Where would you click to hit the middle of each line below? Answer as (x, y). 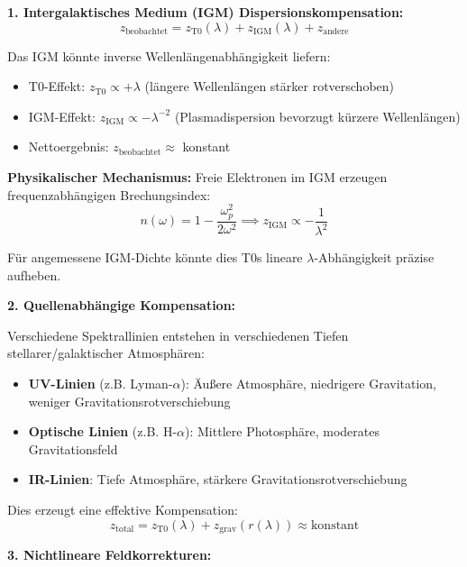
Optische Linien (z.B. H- (103, 431)
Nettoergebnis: (69, 146)
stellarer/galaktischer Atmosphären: (106, 353)
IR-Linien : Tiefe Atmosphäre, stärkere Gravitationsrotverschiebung (218, 479)
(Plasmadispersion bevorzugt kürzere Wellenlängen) (317, 116)
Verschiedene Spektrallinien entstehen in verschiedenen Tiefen (178, 335)
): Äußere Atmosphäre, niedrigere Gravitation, (309, 384)
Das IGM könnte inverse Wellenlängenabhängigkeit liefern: (169, 55)
